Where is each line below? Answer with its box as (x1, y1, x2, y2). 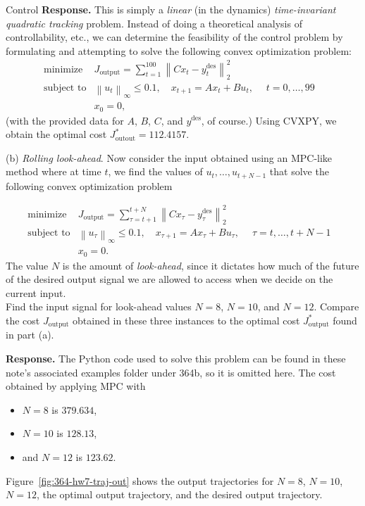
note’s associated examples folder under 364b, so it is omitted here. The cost (6, 365, 336, 379)
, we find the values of (108, 164, 203, 179)
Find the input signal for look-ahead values (6, 299, 192, 314)
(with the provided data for (6, 113, 124, 127)
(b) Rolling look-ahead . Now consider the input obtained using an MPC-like (6, 150, 333, 165)
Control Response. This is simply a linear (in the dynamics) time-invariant (6, 2, 336, 16)
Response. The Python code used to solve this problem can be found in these (6, 351, 346, 365)
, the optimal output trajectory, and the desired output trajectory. (36, 487, 323, 502)
